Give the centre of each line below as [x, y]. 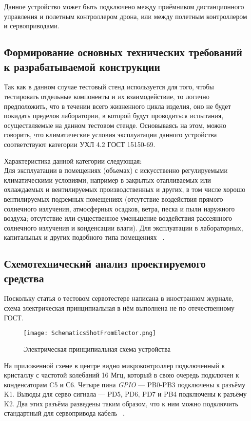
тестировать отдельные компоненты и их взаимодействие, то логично [107, 96]
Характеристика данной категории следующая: [73, 160]
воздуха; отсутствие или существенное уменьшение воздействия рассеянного [118, 218]
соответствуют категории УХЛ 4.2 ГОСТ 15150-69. [80, 144]
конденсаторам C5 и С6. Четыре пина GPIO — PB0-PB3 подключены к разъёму [125, 384]
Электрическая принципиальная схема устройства [97, 348]
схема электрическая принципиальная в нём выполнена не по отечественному [119, 308]
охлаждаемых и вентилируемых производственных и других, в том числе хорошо [125, 189]
